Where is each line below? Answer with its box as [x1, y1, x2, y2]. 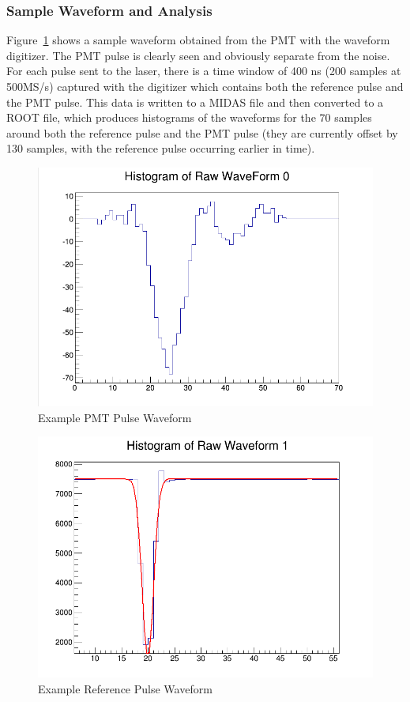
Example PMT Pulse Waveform [38, 409, 192, 425]
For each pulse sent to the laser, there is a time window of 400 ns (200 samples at [6, 62, 401, 79]
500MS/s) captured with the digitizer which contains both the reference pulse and [6, 78, 404, 94]
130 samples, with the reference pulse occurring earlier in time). [6, 140, 315, 157]
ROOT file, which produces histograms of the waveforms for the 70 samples [6, 109, 372, 126]
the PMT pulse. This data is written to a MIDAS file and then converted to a [6, 93, 384, 110]
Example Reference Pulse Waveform [38, 680, 213, 696]
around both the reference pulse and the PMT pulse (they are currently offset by [6, 124, 398, 141]
